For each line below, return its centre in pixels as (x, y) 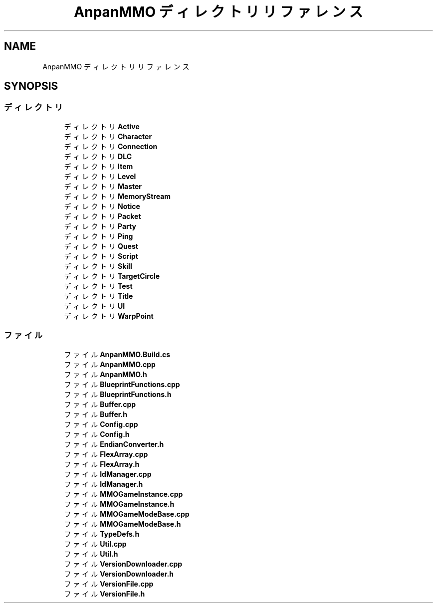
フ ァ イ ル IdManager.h (104, 484)
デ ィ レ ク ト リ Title (99, 296)
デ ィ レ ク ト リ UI (95, 306)
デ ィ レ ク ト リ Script (101, 256)
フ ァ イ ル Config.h (97, 434)
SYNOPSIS (31, 86)
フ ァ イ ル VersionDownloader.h (119, 574)
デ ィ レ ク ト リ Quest (101, 246)
